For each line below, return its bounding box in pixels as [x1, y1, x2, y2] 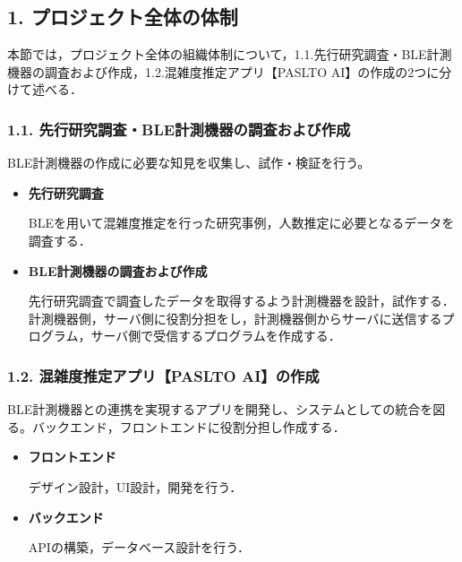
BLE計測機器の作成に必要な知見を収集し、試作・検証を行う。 [7, 153, 371, 172]
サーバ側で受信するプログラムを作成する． [90, 326, 341, 345]
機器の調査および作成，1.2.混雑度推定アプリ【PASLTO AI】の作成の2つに [7, 62, 440, 81]
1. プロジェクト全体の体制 [7, 3, 238, 30]
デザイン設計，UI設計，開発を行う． [28, 477, 243, 496]
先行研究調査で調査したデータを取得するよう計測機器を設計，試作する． [28, 291, 455, 310]
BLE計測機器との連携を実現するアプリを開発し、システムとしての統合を [7, 400, 433, 419]
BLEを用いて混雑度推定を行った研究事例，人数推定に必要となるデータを [28, 213, 455, 232]
